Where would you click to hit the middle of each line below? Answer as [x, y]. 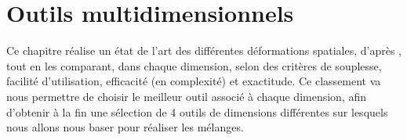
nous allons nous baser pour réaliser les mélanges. [125, 127]
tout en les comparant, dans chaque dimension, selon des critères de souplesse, [194, 65]
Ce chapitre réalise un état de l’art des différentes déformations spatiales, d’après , [204, 50]
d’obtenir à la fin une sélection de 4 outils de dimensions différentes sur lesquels [197, 111]
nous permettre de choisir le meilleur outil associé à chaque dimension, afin [187, 96]
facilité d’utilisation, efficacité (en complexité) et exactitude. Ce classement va [194, 81]
